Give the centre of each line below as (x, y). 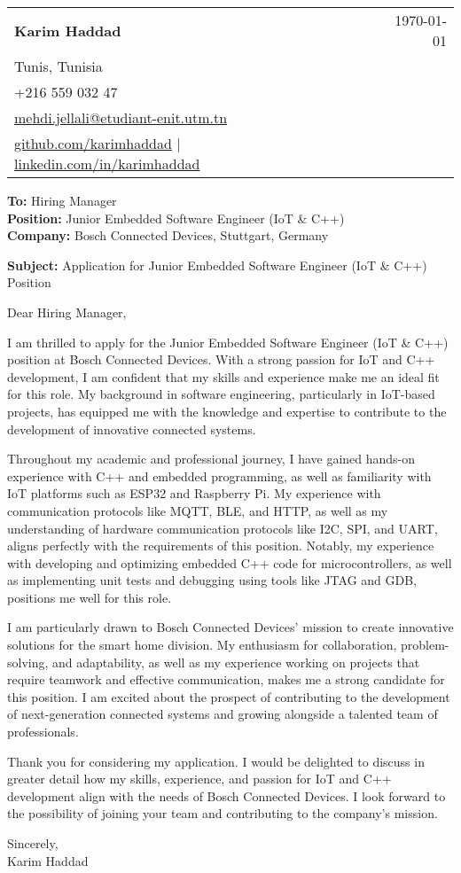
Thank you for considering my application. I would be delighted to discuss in (216, 761)
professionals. (43, 732)
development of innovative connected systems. (132, 429)
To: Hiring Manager (62, 200)
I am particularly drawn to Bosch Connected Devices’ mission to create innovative (230, 627)
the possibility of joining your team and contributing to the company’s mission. (223, 813)
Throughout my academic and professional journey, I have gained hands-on (211, 459)
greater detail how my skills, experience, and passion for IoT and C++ (199, 779)
